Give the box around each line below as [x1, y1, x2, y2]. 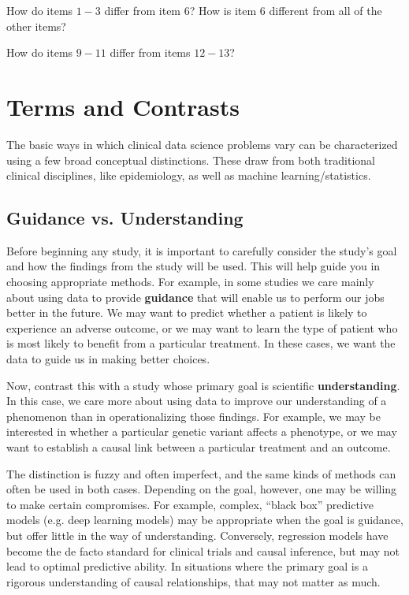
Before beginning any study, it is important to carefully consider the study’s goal [6, 242, 397, 258]
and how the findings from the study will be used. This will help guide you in [6, 258, 381, 274]
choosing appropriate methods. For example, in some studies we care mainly [6, 273, 374, 290]
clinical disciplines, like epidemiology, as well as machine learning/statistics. [6, 167, 371, 184]
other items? [6, 17, 66, 34]
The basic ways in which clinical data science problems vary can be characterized [6, 136, 398, 152]
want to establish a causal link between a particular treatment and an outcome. [6, 439, 391, 456]
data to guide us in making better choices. [6, 351, 210, 367]
